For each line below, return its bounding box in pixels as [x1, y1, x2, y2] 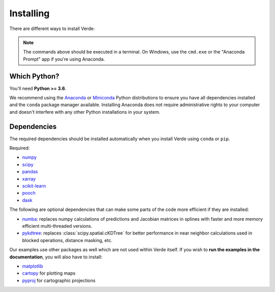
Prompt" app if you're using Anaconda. [23, 56, 105, 62]
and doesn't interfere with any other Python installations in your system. [9, 109, 160, 115]
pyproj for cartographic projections [22, 277, 96, 283]
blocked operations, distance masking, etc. [22, 237, 113, 243]
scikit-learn [22, 183, 46, 189]
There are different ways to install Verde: [9, 25, 95, 32]
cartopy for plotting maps [22, 270, 76, 276]
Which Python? [9, 72, 60, 81]
